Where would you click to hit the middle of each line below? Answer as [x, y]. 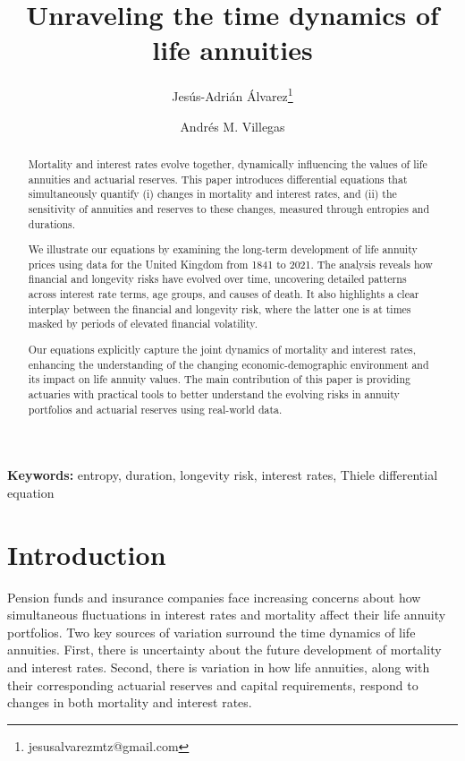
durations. [52, 223]
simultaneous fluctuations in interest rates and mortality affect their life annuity [227, 615]
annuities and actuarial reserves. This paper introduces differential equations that [218, 179]
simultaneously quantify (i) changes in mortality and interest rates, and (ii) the [212, 194]
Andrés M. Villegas [232, 126]
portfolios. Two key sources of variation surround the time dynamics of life [211, 632]
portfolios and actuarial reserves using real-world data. [155, 409]
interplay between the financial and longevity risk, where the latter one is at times [220, 308]
